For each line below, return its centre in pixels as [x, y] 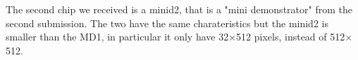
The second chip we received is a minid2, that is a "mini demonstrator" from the [179, 9]
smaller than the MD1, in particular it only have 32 [117, 37]
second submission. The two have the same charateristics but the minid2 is [167, 23]
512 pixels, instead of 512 [291, 37]
